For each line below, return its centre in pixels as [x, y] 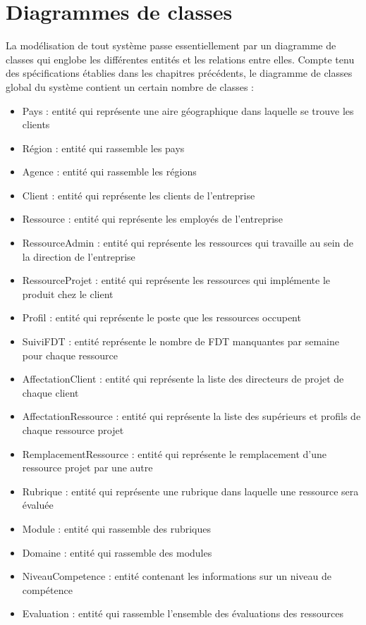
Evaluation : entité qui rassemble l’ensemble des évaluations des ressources [183, 613]
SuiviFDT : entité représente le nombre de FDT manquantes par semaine [181, 341]
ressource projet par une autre [87, 468]
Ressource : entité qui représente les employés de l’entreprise [152, 219]
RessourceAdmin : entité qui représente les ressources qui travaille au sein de [188, 243]
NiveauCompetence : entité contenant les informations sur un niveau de [177, 576]
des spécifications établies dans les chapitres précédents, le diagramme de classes [179, 73]
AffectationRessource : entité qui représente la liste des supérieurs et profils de [191, 416]
